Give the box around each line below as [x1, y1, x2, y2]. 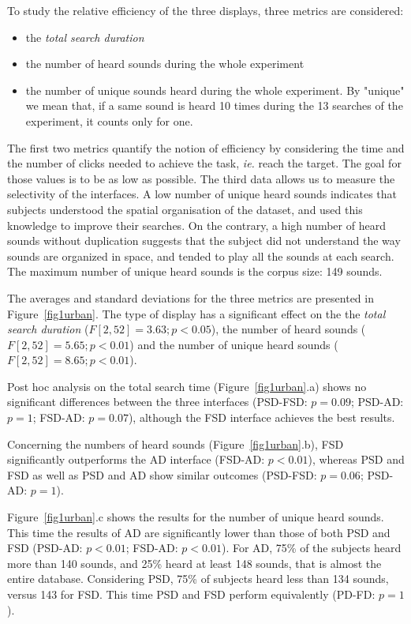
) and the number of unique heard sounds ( [129, 336, 338, 352]
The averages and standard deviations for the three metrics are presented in [7, 289, 374, 306]
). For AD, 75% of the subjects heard [221, 539, 402, 556]
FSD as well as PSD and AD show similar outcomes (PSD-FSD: [7, 466, 317, 483]
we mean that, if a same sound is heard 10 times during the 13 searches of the [25, 97, 403, 114]
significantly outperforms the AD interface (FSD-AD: [7, 451, 265, 468]
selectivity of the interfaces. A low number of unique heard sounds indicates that [7, 186, 398, 202]
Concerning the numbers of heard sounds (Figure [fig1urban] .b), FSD [7, 435, 344, 452]
